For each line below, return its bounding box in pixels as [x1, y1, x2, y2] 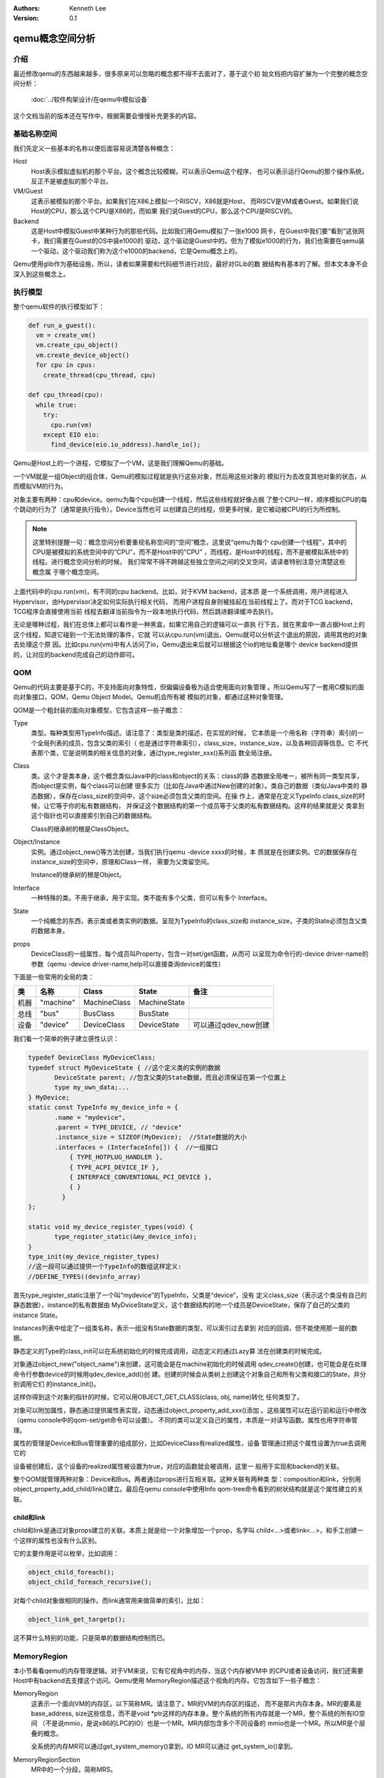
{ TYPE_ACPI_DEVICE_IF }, [69, 1163, 160, 1171]
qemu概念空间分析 [13, 33, 95, 45]
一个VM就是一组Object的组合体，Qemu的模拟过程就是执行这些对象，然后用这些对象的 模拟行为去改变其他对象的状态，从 [13, 472, 368, 480]
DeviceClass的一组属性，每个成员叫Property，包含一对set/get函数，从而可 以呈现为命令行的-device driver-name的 [31, 949, 369, 958]
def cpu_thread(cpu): [28, 391, 104, 399]
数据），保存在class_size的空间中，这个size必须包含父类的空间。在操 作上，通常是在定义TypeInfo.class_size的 [36, 792, 359, 800]
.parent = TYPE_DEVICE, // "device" [54, 1124, 183, 1131]
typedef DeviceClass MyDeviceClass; [28, 1053, 156, 1062]
